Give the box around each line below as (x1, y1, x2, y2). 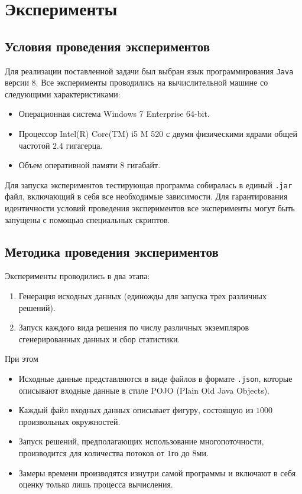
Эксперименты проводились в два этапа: (5, 270, 150, 282)
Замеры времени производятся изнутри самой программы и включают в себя (18, 466, 296, 479)
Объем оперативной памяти (18, 159, 118, 171)
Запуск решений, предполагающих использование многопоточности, (18, 435, 264, 447)
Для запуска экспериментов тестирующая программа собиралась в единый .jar (5, 178, 293, 191)
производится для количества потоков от (18, 447, 165, 459)
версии (5, 76, 29, 89)
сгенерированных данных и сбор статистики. (18, 332, 180, 345)
